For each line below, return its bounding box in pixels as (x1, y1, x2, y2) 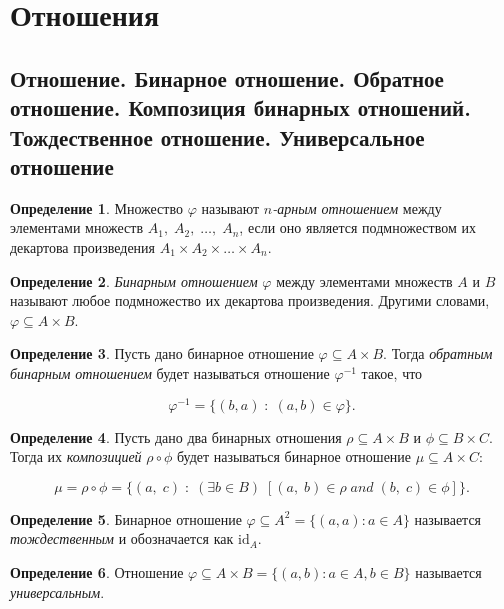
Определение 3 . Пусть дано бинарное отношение (10, 343, 314, 364)
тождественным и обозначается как (10, 528, 234, 549)
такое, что (361, 362, 423, 383)
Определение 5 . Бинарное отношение (10, 508, 242, 529)
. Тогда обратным (383, 343, 493, 364)
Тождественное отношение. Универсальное (10, 121, 425, 152)
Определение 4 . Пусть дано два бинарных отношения (10, 426, 342, 447)
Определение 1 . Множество (10, 197, 183, 218)
